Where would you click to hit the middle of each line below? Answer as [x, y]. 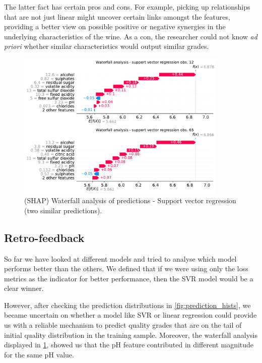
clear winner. [24, 288]
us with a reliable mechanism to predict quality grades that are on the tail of [123, 325]
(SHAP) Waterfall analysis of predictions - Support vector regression [130, 200]
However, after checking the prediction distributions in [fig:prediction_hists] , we [127, 305]
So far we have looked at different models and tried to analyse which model [120, 258]
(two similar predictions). [63, 210]
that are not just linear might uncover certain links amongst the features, [117, 16]
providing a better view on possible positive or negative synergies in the [115, 26]
